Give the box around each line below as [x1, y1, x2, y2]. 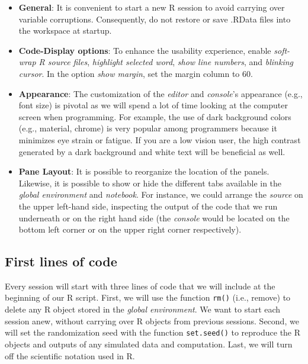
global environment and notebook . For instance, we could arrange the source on [18, 188, 303, 201]
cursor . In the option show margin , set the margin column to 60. [18, 67, 253, 79]
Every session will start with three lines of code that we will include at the [5, 279, 275, 292]
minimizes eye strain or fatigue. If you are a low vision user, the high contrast [18, 133, 301, 146]
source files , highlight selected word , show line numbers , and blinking [47, 56, 294, 68]
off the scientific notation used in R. [5, 349, 135, 362]
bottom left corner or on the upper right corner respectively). [18, 223, 242, 236]
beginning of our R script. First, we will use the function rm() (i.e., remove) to [5, 291, 291, 304]
